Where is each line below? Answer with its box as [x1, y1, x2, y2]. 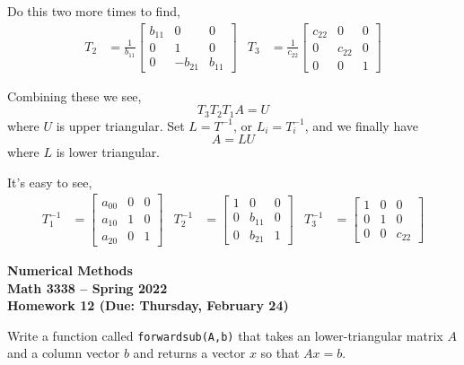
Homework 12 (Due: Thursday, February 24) [7, 296, 289, 315]
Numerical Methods [7, 260, 133, 279]
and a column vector [7, 343, 120, 362]
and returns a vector [133, 343, 246, 362]
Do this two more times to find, [7, 2, 180, 20]
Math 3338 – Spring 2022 [7, 278, 168, 297]
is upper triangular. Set [56, 116, 185, 135]
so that [260, 343, 300, 362]
